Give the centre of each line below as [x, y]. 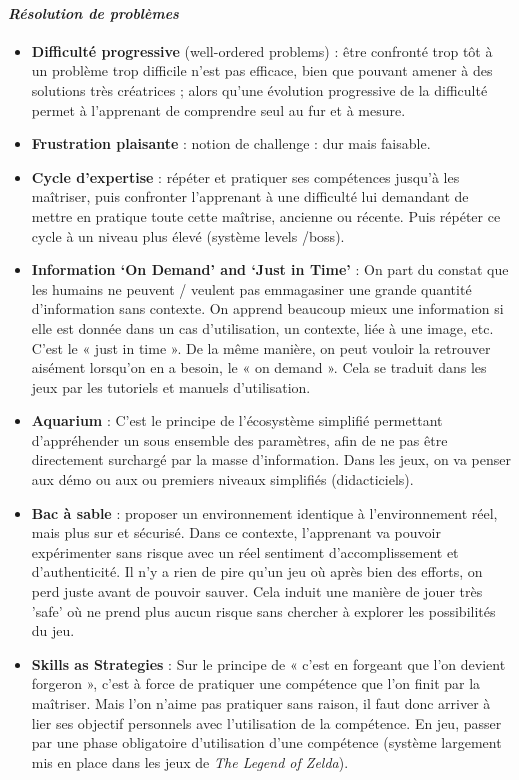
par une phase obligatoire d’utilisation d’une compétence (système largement [266, 742]
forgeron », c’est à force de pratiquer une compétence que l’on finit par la [256, 683]
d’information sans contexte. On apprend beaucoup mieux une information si [267, 308]
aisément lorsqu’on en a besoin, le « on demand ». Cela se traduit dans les [259, 367]
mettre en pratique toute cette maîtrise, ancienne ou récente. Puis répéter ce [266, 215]
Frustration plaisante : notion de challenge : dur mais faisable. [231, 143]
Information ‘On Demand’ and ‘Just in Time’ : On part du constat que [270, 269]
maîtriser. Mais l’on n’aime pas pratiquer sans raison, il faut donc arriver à [261, 703]
